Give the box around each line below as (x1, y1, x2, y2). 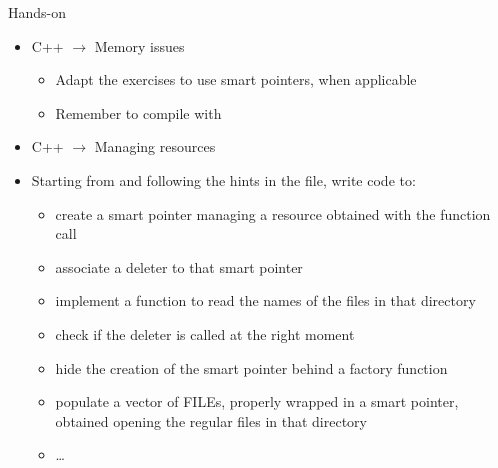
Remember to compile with (55, 102, 222, 123)
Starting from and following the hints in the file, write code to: (31, 169, 416, 190)
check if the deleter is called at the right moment (55, 323, 355, 344)
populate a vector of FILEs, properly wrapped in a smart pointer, (55, 391, 459, 412)
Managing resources (94, 136, 216, 157)
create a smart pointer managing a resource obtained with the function (55, 203, 491, 224)
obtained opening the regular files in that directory (55, 410, 367, 431)
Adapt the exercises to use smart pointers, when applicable (55, 69, 417, 90)
